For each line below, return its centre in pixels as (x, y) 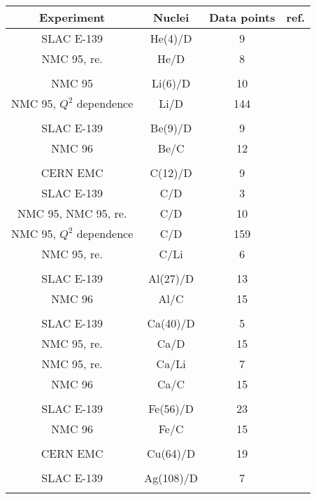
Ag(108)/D (171, 478)
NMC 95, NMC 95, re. (72, 213)
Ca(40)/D (171, 323)
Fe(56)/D (171, 408)
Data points (242, 17)
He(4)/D (171, 38)
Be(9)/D (171, 128)
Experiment (72, 17)
